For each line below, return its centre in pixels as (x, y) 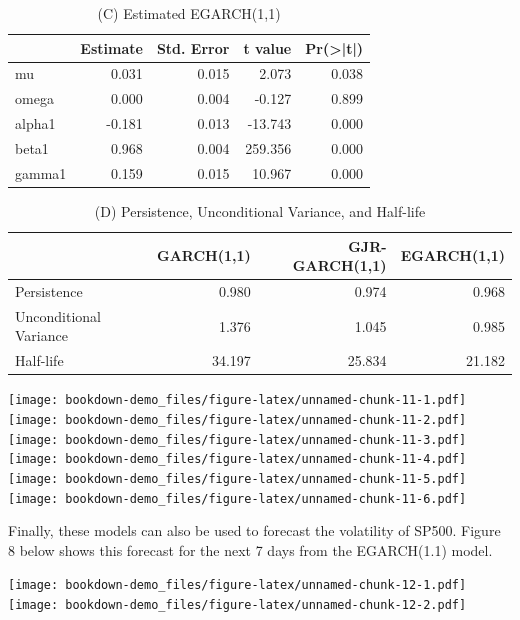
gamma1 (41, 172)
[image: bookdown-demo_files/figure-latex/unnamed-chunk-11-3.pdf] (237, 439)
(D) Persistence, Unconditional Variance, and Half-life (260, 210)
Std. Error (193, 47)
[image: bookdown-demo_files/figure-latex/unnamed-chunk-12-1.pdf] (237, 585)
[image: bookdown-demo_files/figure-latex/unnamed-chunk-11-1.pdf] (237, 400)
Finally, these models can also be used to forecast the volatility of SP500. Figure (254, 530)
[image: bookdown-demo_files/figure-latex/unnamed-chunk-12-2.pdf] (237, 605)
